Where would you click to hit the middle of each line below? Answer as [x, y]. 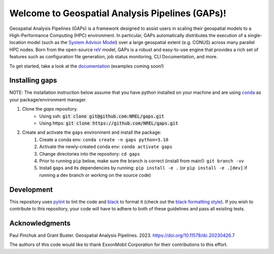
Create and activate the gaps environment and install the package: [92, 132]
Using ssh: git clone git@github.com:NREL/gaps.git [102, 116]
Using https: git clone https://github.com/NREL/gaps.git [109, 123]
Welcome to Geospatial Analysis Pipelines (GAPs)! [118, 13]
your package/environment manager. [48, 99]
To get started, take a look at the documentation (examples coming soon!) [87, 66]
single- [255, 35]
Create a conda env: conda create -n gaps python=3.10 [104, 139]
